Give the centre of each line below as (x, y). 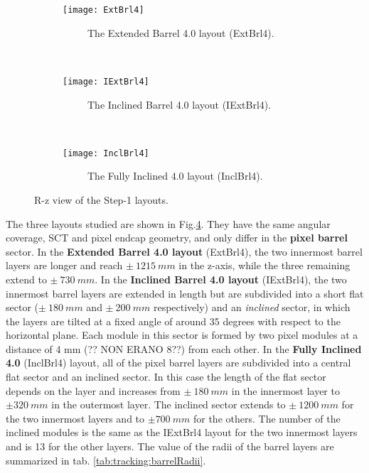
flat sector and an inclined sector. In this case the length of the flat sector (166, 377)
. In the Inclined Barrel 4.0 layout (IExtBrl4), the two (221, 279)
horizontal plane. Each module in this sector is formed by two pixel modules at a (182, 335)
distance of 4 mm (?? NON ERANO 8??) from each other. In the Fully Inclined (184, 348)
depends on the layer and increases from (93, 390)
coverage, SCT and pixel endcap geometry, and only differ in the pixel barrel (177, 238)
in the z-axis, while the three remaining (264, 265)
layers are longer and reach (64, 265)
